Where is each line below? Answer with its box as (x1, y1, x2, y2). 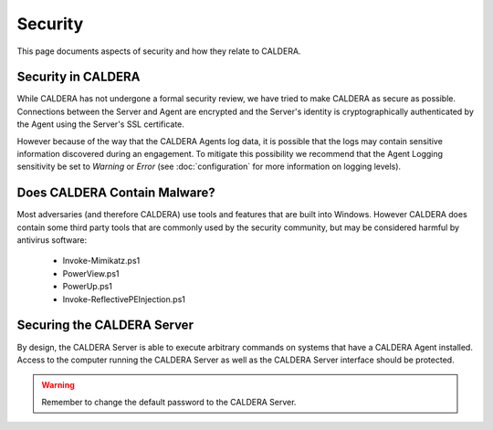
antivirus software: (16, 235, 88, 246)
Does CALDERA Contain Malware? (16, 185, 216, 201)
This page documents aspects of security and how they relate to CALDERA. (16, 46, 301, 57)
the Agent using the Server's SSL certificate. (16, 119, 184, 130)
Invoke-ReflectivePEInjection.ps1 (62, 293, 186, 305)
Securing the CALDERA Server (16, 318, 194, 333)
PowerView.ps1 (62, 267, 120, 278)
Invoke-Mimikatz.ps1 (62, 256, 141, 267)
